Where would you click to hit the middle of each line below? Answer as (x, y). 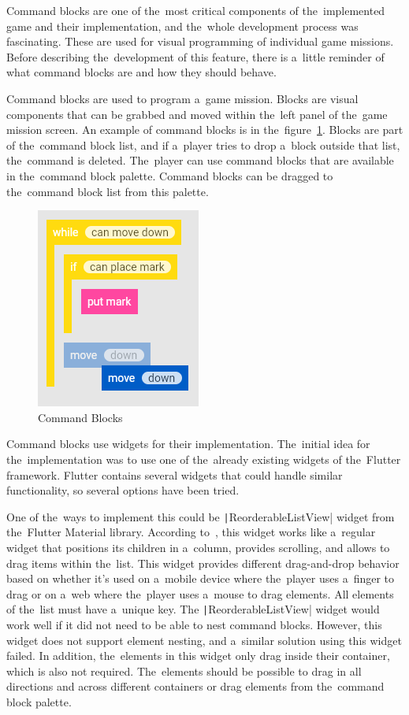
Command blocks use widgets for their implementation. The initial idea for (188, 444)
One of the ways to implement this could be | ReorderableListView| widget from (201, 516)
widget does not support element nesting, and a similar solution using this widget (204, 640)
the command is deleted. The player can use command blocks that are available (200, 160)
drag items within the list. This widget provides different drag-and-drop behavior (203, 563)
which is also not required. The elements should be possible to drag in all (184, 671)
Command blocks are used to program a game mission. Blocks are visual (182, 98)
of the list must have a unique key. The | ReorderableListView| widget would (193, 609)
